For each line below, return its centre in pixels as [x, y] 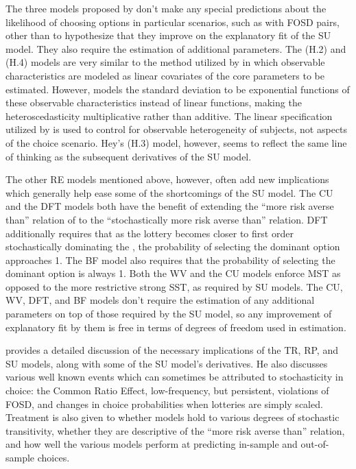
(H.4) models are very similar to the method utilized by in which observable [165, 62]
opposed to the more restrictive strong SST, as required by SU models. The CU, [174, 286]
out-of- [315, 444]
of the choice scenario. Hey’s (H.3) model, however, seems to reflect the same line [176, 142]
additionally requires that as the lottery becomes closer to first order [150, 233]
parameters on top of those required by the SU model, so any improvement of [169, 314]
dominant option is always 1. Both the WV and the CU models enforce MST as [173, 273]
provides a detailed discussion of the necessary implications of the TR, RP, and [172, 350]
